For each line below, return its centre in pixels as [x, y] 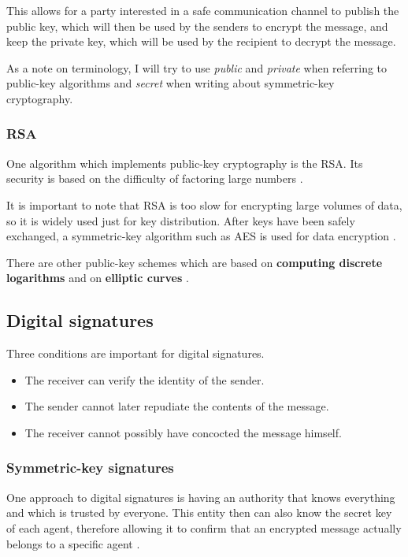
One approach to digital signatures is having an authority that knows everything [201, 497]
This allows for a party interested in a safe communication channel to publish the [203, 10]
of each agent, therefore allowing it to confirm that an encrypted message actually [204, 527]
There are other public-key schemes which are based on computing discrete [195, 262]
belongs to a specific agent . [73, 543]
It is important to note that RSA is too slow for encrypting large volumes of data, [204, 204]
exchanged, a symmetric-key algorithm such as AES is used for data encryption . [201, 236]
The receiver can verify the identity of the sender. [145, 379]
